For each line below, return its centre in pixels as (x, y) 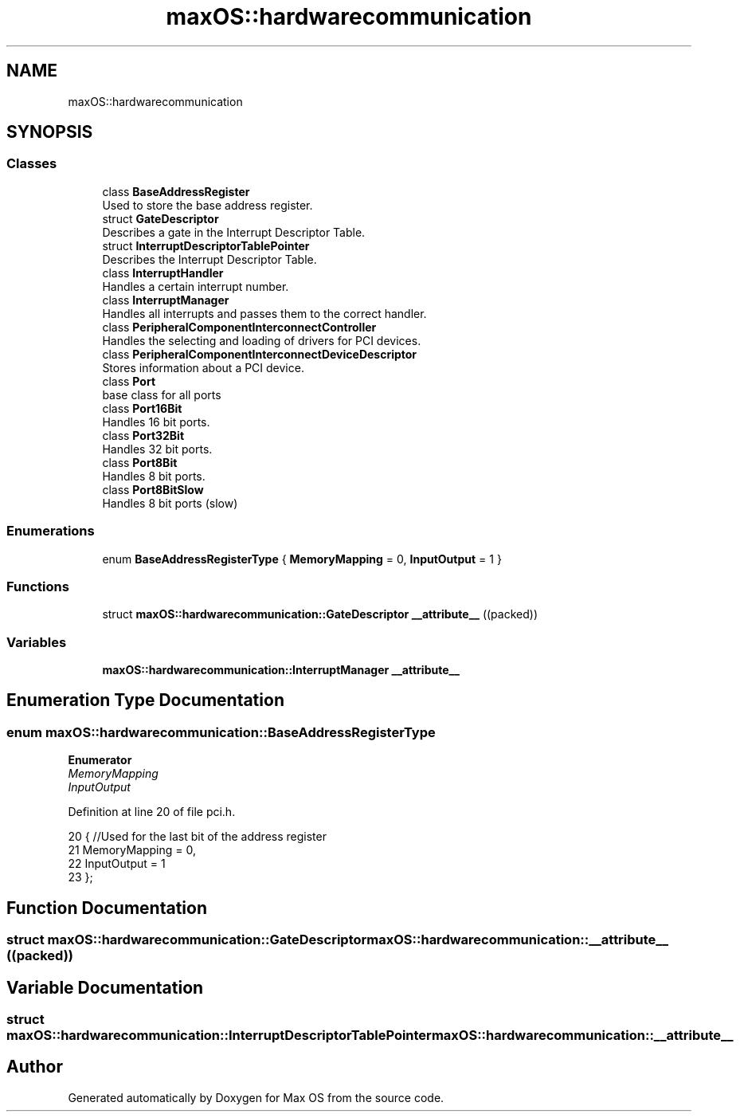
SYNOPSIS (50, 132)
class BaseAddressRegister (176, 191)
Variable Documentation (105, 987)
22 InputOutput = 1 (117, 864)
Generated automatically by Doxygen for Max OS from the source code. (256, 1097)
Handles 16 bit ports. (156, 422)
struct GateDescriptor (161, 218)
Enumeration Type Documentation (145, 700)
